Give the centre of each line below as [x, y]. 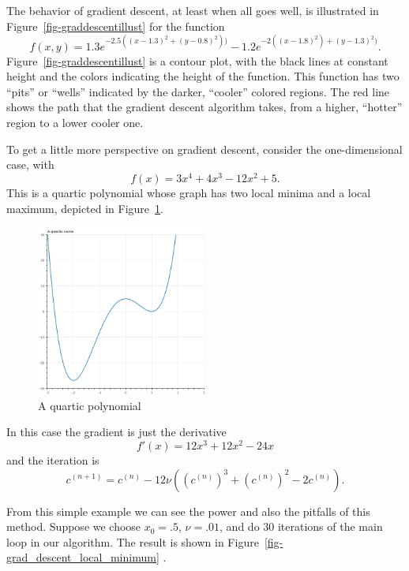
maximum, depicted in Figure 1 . [85, 208]
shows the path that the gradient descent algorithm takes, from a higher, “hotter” [204, 107]
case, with [30, 164]
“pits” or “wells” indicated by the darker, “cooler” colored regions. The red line [198, 91]
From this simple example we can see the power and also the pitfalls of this [188, 511]
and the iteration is [53, 459]
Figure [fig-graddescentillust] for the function [116, 26]
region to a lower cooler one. [75, 123]
